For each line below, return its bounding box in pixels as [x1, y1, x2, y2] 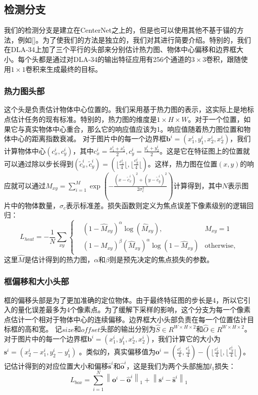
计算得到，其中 [173, 180, 222, 190]
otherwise [204, 242, 234, 250]
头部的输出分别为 [100, 324, 156, 334]
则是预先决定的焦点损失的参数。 [109, 254, 214, 264]
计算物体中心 [4, 145, 46, 156]
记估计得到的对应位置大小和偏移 [4, 360, 108, 371]
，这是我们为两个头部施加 [126, 360, 210, 371]
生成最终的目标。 [46, 63, 102, 74]
